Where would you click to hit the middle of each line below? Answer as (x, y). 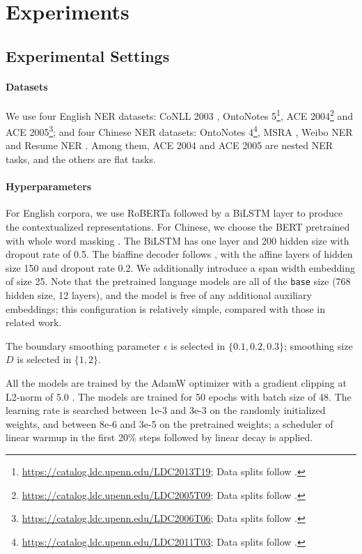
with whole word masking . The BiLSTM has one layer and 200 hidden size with (178, 240)
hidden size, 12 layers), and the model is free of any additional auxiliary (159, 295)
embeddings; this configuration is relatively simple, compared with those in (166, 308)
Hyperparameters (49, 186)
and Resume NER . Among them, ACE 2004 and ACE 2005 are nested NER (170, 145)
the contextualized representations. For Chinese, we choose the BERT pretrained (178, 227)
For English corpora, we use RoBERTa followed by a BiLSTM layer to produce (174, 213)
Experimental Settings (88, 55)
